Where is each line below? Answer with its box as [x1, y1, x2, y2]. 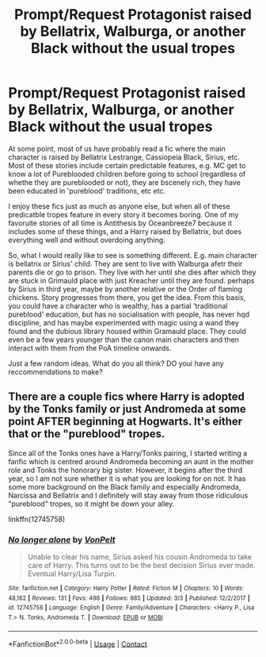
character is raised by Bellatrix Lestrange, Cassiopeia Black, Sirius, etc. [8, 152, 240, 162]
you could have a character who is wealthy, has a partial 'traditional [8, 301, 228, 310]
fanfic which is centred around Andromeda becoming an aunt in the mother [8, 456, 254, 466]
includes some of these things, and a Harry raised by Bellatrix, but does [8, 226, 242, 236]
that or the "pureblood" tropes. [8, 427, 165, 441]
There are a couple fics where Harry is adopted [8, 390, 245, 404]
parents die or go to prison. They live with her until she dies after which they [8, 267, 256, 277]
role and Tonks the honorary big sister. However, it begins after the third [8, 465, 243, 474]
